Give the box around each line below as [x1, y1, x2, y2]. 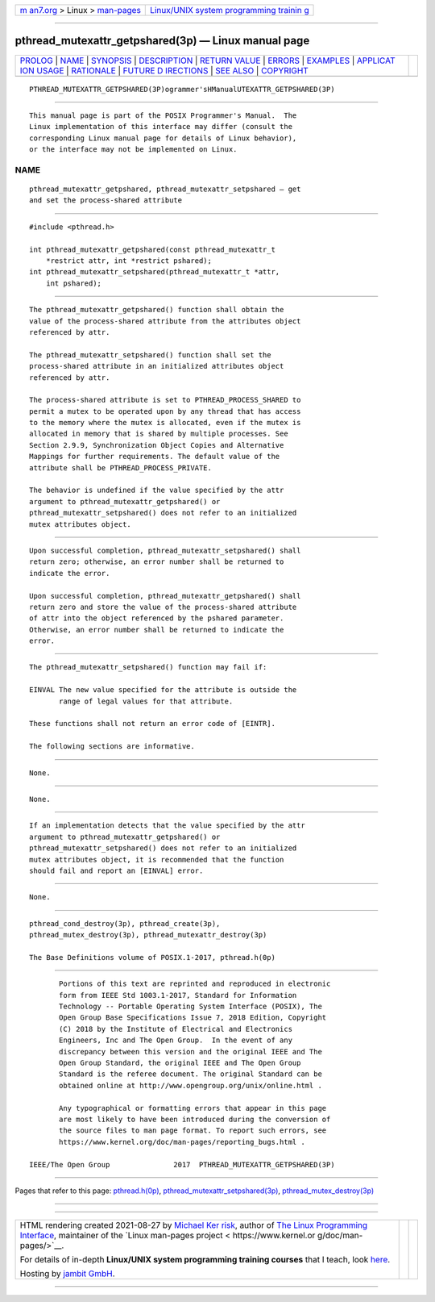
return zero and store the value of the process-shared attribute [29, 602, 297, 611]
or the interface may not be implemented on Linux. [29, 145, 238, 154]
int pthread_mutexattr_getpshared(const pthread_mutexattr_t [29, 244, 275, 254]
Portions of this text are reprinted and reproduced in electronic [59, 979, 331, 988]
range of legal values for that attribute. [59, 696, 234, 706]
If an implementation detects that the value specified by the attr [29, 821, 305, 830]
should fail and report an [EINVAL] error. [29, 866, 204, 875]
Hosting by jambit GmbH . [19, 1268, 116, 1279]
